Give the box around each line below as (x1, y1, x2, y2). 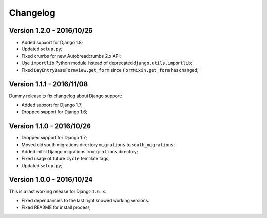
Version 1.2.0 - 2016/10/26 (9, 26, 93, 35)
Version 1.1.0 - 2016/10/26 (9, 122, 91, 131)
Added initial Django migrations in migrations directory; (21, 149, 138, 154)
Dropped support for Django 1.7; (21, 135, 87, 141)
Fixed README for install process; (21, 204, 91, 210)
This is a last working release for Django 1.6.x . (9, 188, 107, 194)
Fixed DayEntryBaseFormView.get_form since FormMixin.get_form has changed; (21, 67, 199, 73)
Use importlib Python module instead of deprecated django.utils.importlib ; (21, 60, 193, 66)
